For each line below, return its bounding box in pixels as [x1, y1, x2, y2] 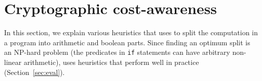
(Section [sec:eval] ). [4, 66, 65, 77]
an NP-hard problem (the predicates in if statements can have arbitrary [4, 47, 230, 57]
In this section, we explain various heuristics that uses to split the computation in [4, 27, 258, 38]
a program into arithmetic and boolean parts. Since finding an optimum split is [4, 37, 250, 47]
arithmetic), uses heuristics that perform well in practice [23, 56, 199, 67]
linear [4, 56, 22, 67]
